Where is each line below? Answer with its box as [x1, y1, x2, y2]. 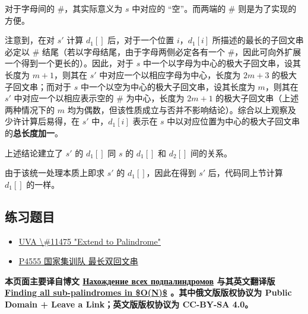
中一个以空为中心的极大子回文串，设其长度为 [80, 80, 255, 92]
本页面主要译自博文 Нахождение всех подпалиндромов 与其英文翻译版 [5, 274, 275, 287]
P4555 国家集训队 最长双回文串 [18, 255, 138, 267]
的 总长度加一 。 [5, 126, 63, 139]
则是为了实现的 [238, 2, 297, 14]
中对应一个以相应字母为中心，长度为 [99, 68, 241, 81]
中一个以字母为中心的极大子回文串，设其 [142, 57, 301, 69]
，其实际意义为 [64, 2, 123, 14]
